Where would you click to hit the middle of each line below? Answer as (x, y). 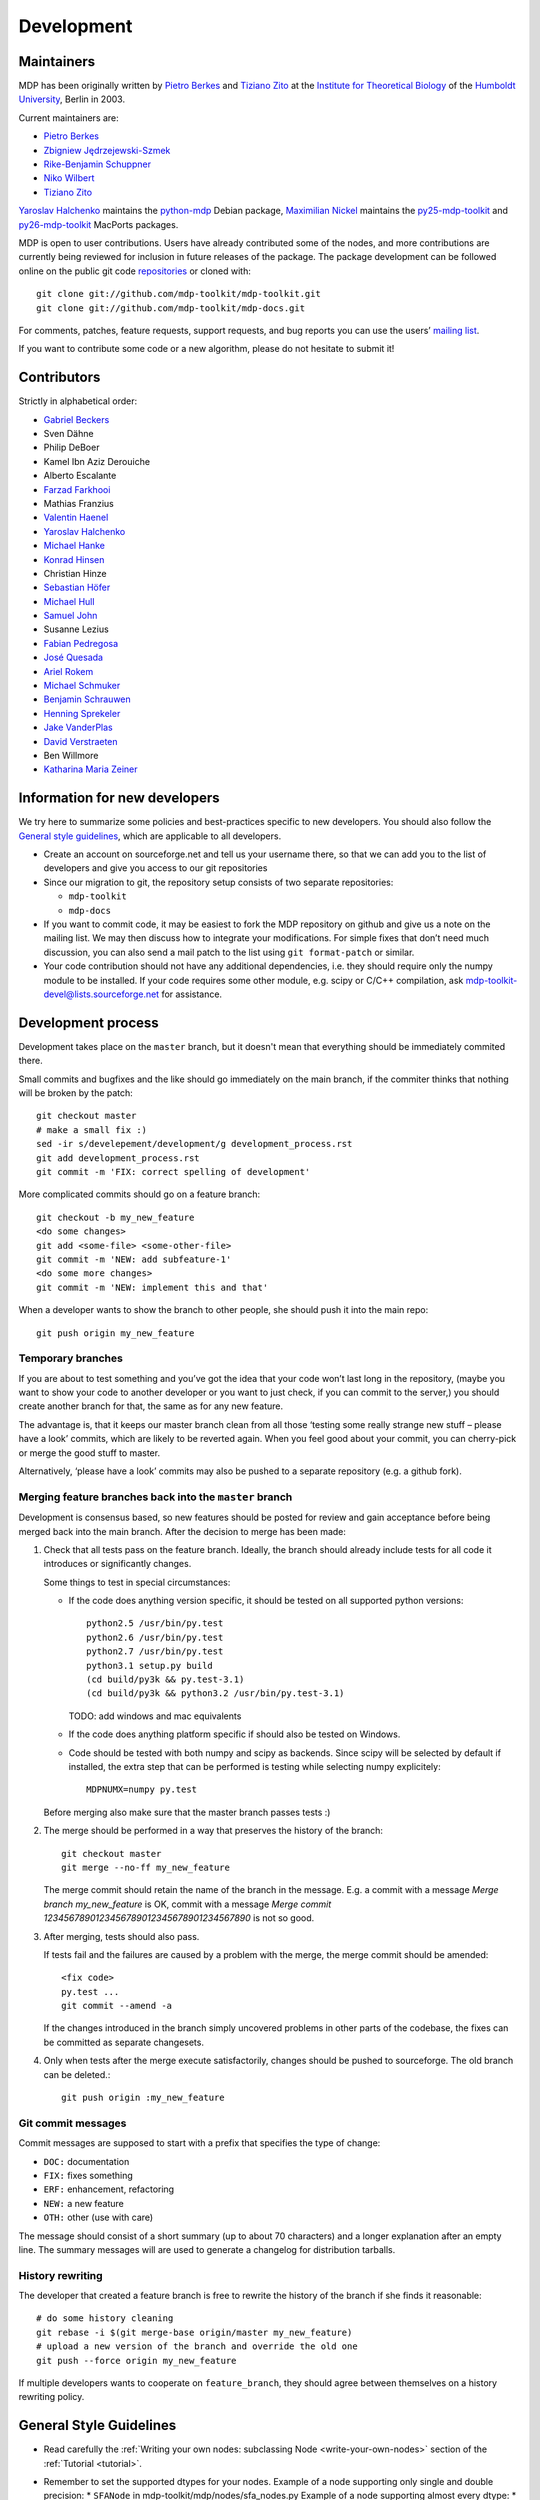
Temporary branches (71, 1358)
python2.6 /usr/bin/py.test (155, 1637)
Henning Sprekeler (82, 713)
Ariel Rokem (68, 671)
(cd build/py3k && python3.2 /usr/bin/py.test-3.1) (215, 1693)
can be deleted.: (77, 2074)
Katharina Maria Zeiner (91, 769)
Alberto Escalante (80, 476)
